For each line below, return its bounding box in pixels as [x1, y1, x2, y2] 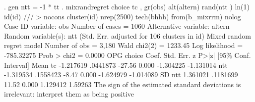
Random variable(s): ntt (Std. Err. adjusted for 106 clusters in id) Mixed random [4, 30, 251, 41]
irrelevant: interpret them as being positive [4, 89, 134, 99]
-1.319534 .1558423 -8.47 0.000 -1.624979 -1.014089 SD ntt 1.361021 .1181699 [4, 69, 238, 80]
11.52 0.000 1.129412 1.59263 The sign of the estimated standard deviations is [4, 79, 241, 89]
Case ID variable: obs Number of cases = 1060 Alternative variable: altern [4, 21, 230, 31]
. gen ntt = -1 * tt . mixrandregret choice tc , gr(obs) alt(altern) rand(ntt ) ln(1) [4, 1, 250, 11]
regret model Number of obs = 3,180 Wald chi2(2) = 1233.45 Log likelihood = [4, 40, 243, 51]
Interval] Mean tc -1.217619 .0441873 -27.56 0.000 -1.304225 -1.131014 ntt [4, 59, 228, 70]
